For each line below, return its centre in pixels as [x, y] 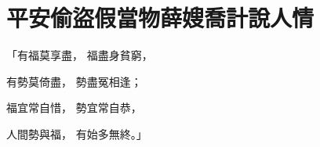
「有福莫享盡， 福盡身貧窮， [80, 55]
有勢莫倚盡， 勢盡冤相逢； [74, 81]
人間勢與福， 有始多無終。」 [77, 133]
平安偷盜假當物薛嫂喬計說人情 [160, 18]
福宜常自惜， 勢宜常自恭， [74, 108]
